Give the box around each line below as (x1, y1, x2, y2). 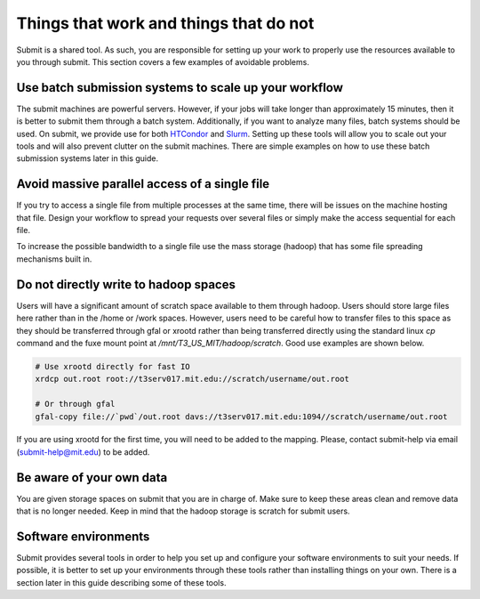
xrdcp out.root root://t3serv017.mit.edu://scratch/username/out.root (35, 374, 350, 384)
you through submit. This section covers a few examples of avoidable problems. (16, 56, 310, 67)
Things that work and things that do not (16, 13, 315, 33)
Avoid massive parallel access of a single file (16, 176, 270, 191)
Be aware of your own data (16, 470, 168, 485)
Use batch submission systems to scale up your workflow (16, 80, 344, 95)
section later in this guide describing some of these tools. (16, 577, 227, 587)
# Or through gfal (35, 399, 116, 409)
